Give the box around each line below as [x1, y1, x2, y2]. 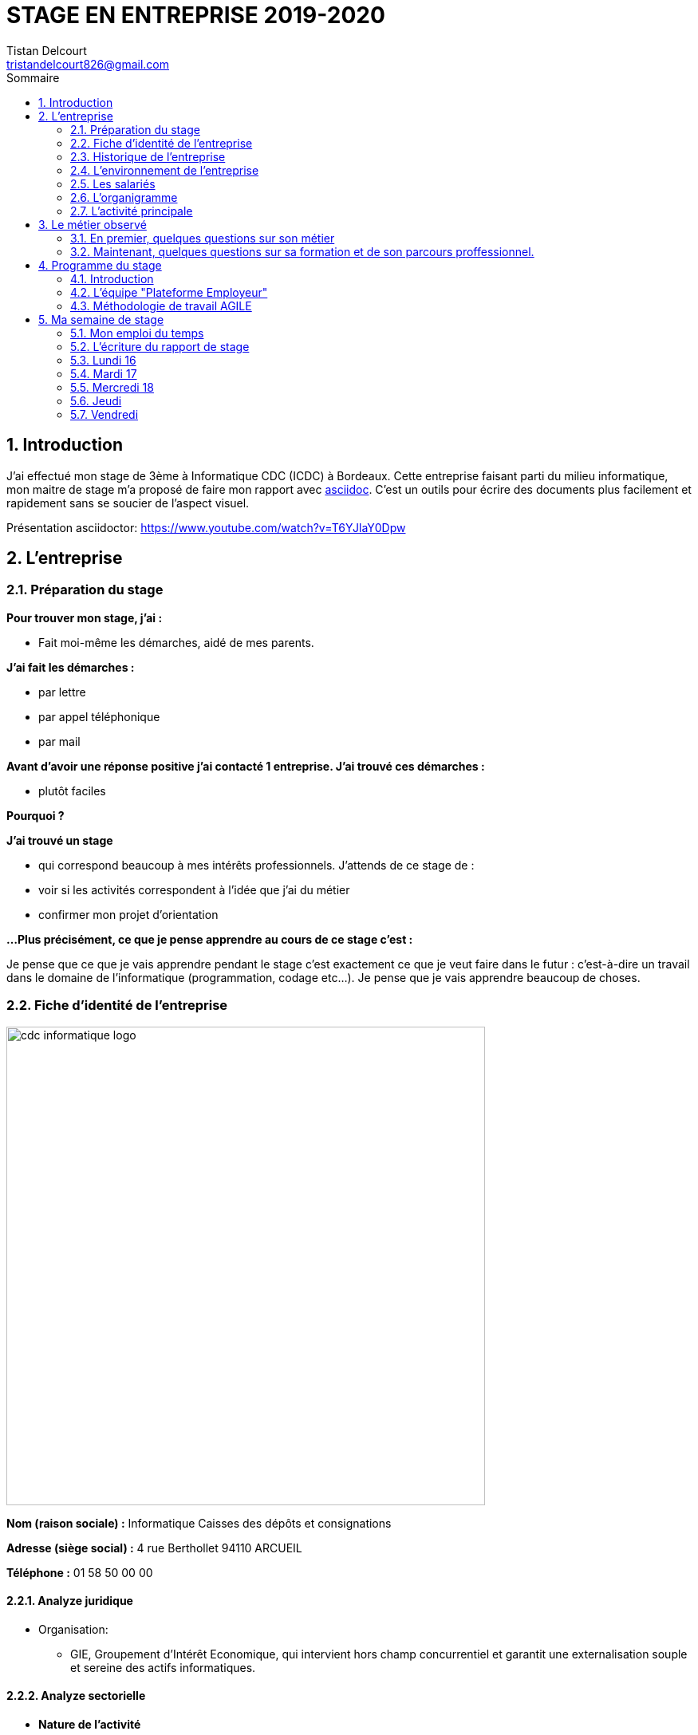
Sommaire [6, 70, 60, 85]
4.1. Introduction [70, 271, 154, 286]
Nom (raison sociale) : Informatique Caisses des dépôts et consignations [6, 1516, 392, 1530]
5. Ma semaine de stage [38, 312, 164, 326]
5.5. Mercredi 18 [70, 380, 154, 394]
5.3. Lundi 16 [70, 353, 136, 367]
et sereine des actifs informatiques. [70, 1660, 256, 1674]
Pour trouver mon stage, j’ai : [6, 610, 163, 625]
